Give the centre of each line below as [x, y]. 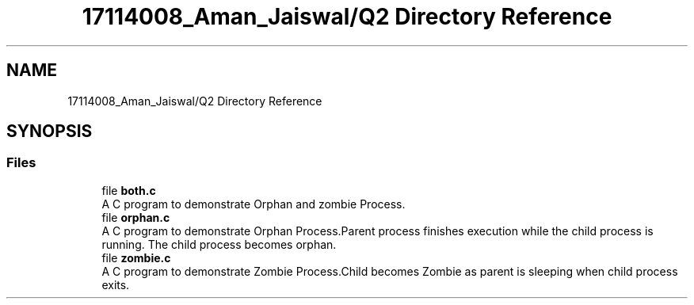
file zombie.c [136, 257]
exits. [116, 284]
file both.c [129, 190]
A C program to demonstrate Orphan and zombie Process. [254, 204]
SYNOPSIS [50, 132]
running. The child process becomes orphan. [219, 244]
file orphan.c [136, 217]
